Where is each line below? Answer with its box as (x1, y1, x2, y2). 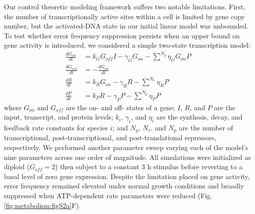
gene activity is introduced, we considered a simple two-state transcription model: (4, 40, 251, 50)
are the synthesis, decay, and (156, 112, 243, 122)
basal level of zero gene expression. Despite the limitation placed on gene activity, (4, 171, 250, 181)
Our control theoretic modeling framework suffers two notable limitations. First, (4, 1, 246, 11)
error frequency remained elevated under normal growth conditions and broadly (4, 181, 244, 191)
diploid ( (4, 161, 30, 172)
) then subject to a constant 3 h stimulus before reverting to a (55, 161, 243, 172)
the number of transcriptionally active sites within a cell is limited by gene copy (4, 11, 245, 21)
